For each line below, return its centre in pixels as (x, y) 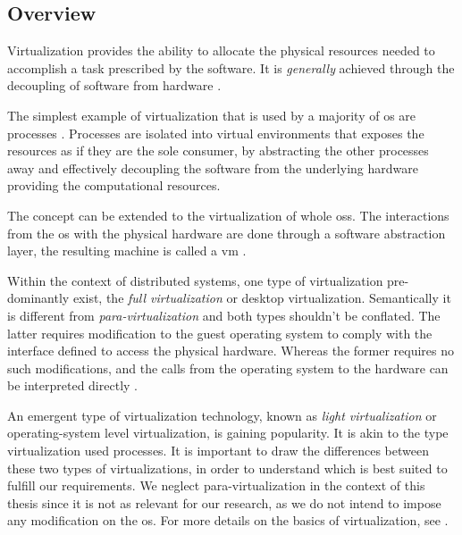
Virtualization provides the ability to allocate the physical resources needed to (221, 50)
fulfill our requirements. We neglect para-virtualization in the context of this (216, 485)
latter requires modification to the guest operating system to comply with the (220, 333)
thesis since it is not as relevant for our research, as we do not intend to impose (224, 502)
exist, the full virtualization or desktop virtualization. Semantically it (262, 298)
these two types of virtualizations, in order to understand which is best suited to (227, 468)
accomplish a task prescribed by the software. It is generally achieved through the (231, 67)
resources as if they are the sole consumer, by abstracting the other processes (218, 150)
